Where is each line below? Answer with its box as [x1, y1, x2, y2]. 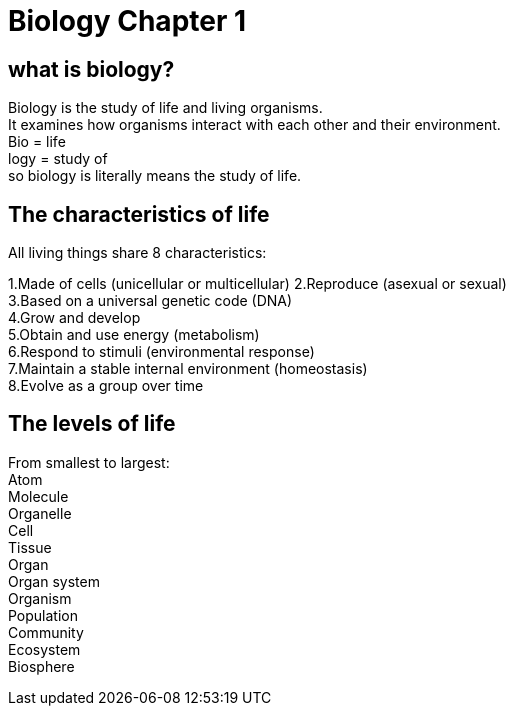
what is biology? [8, 56, 175, 82]
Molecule [8, 487, 69, 505]
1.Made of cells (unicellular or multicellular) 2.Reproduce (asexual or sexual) [8, 275, 507, 293]
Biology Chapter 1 [8, 4, 247, 38]
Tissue [8, 538, 52, 556]
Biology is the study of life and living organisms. [8, 99, 323, 117]
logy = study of [8, 150, 108, 168]
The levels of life [8, 411, 176, 437]
